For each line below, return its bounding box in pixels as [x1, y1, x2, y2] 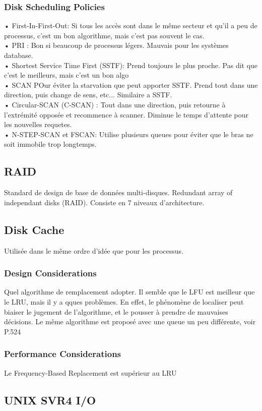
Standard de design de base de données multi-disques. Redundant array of [4, 187, 233, 198]
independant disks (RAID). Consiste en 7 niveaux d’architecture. [4, 197, 205, 207]
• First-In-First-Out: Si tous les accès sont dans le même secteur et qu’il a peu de [4, 20, 257, 31]
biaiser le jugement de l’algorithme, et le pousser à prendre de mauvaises [4, 306, 228, 317]
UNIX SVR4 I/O [4, 392, 96, 407]
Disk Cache [4, 221, 64, 237]
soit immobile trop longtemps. [4, 139, 97, 149]
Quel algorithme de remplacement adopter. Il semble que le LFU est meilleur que [4, 286, 255, 297]
